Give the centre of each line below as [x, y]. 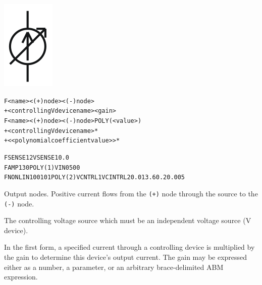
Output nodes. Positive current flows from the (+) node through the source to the [131, 193]
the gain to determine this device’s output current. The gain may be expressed [126, 257]
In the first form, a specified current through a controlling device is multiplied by [129, 247]
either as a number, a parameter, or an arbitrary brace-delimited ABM [114, 267]
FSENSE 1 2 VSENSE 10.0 [37, 157]
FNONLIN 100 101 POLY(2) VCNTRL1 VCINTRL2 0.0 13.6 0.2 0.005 [95, 177]
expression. [21, 277]
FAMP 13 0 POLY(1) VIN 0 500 [42, 167]
